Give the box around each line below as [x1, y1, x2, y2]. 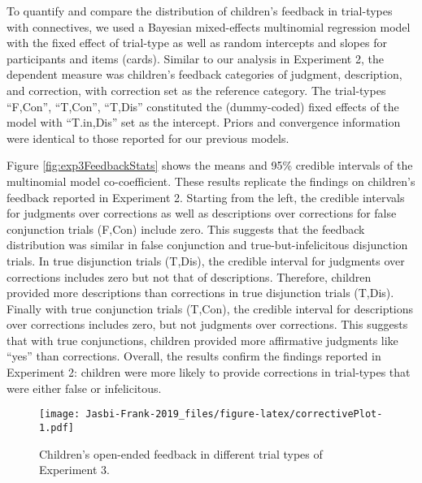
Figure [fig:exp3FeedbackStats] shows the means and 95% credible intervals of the [7, 157, 413, 174]
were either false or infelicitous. [7, 379, 162, 396]
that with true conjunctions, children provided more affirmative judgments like [7, 331, 398, 348]
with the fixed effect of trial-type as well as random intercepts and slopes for [7, 34, 387, 51]
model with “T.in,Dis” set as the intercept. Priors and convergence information [7, 114, 401, 131]
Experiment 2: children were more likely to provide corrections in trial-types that [7, 364, 411, 381]
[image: [39, 408, 80, 420]
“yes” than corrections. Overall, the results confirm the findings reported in [7, 347, 381, 364]
